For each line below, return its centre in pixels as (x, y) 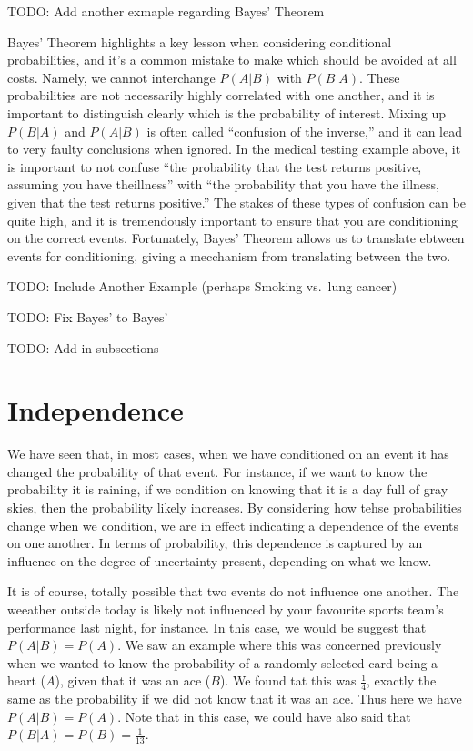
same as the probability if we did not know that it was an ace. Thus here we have (235, 699)
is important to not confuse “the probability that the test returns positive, (215, 166)
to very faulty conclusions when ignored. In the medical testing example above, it (234, 149)
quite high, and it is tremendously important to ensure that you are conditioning (233, 220)
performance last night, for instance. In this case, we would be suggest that (217, 627)
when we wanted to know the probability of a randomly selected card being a (223, 662)
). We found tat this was (288, 680)
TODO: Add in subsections (83, 347)
